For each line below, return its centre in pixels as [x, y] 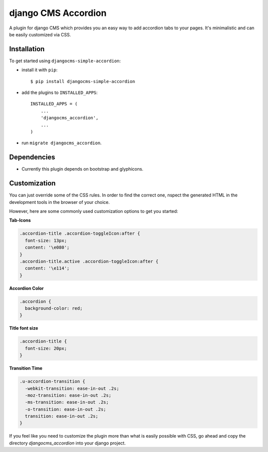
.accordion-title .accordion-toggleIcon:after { [80, 233]
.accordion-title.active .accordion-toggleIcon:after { [89, 261]
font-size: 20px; [46, 348]
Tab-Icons [20, 220]
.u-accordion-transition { [52, 381]
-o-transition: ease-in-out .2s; [66, 409]
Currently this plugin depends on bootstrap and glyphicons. [82, 169]
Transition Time [26, 368]
